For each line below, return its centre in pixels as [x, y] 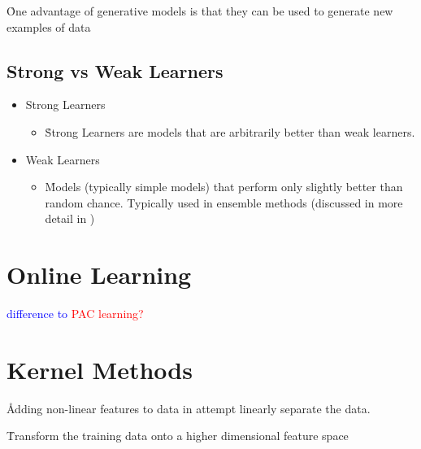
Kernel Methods [100, 369]
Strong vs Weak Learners [115, 70]
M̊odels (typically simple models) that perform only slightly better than [224, 187]
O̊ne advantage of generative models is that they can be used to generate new [200, 11]
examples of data [49, 26]
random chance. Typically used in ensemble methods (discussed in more [224, 202]
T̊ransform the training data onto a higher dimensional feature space [178, 436]
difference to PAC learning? [75, 314]
